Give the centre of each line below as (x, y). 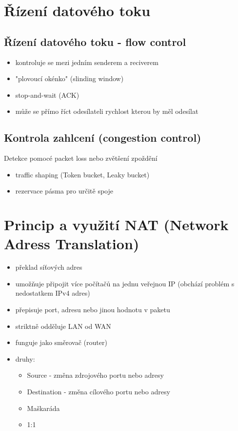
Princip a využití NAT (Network (116, 225)
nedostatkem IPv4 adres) (53, 293)
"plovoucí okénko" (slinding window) (69, 78)
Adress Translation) (72, 244)
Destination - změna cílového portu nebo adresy (99, 391)
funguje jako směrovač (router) (61, 342)
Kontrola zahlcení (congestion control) (103, 138)
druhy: (25, 358)
